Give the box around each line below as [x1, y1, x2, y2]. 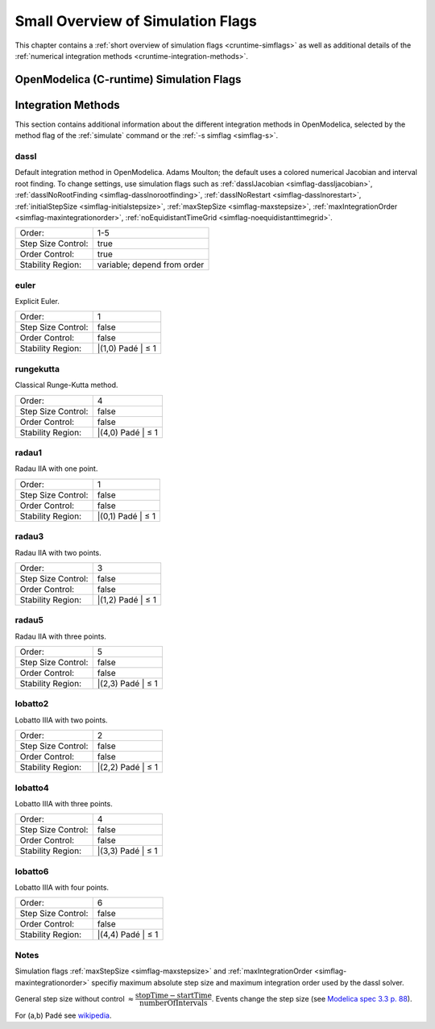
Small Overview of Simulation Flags [14, 12, 257, 30]
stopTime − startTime [135, 991, 213, 1000]
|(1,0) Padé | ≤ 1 [97, 343, 157, 354]
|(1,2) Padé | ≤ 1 [97, 594, 157, 605]
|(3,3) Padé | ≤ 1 [97, 845, 158, 856]
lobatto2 [14, 698, 49, 710]
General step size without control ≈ [14, 994, 135, 1003]
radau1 [14, 448, 42, 458]
